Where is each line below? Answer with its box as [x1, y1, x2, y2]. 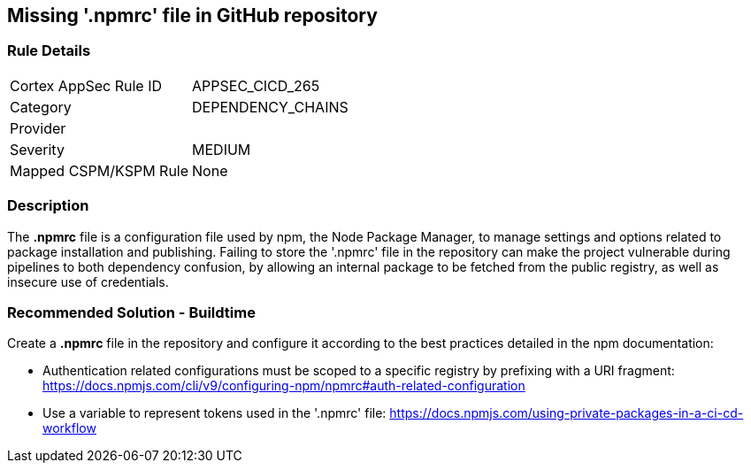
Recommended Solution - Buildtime [7, 303, 256, 321]
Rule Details [7, 42, 91, 60]
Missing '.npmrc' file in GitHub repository [7, 4, 378, 27]
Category [10, 97, 72, 116]
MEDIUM [192, 140, 251, 158]
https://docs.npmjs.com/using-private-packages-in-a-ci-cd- [389, 405, 744, 421]
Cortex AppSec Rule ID [10, 76, 163, 95]
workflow [42, 420, 96, 436]
